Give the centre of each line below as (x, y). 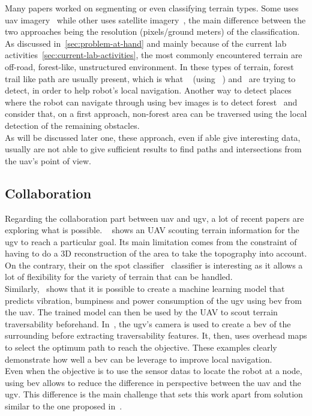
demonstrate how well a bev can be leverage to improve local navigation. (139, 359)
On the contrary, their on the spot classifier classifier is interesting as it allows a (154, 265)
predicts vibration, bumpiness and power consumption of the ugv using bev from (153, 300)
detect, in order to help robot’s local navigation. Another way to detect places (148, 90)
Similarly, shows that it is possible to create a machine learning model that (145, 289)
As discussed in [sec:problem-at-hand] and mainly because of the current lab (146, 43)
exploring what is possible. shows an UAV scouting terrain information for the (152, 230)
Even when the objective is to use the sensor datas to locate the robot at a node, (154, 371)
